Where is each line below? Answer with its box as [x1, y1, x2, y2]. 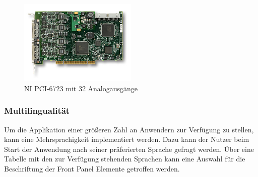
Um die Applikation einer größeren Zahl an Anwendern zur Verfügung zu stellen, [4, 124, 254, 134]
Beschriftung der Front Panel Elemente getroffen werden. [4, 163, 180, 173]
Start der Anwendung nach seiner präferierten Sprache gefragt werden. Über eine [4, 143, 254, 154]
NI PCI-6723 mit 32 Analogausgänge [24, 83, 138, 93]
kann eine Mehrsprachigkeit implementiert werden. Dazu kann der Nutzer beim [4, 134, 249, 144]
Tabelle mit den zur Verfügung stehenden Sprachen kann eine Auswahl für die [4, 153, 245, 164]
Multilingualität [4, 104, 70, 117]
